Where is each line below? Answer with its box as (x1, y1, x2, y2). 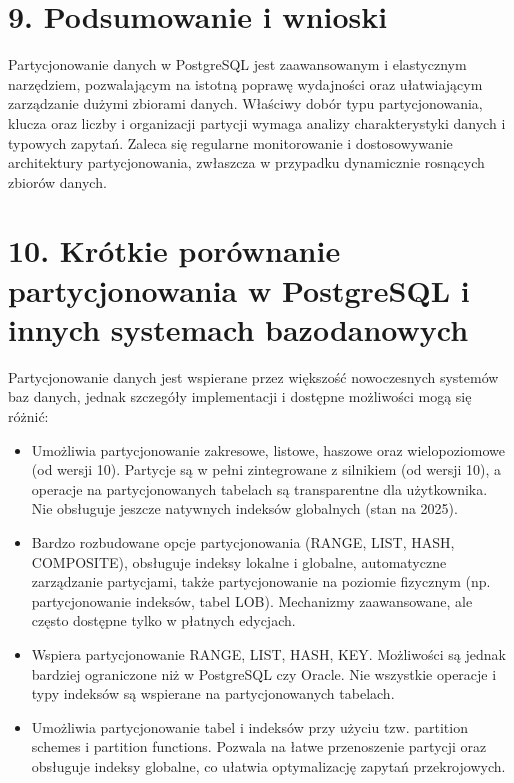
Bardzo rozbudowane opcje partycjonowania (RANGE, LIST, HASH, (31, 531, 455, 552)
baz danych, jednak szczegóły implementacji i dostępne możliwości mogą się (8, 386, 472, 407)
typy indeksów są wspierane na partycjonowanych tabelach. (31, 683, 395, 704)
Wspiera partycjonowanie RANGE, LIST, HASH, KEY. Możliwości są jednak (31, 643, 506, 664)
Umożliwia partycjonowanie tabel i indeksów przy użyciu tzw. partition (31, 716, 468, 737)
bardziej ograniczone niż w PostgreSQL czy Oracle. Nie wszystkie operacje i (31, 663, 497, 684)
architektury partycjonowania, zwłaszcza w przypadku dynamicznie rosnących (8, 152, 485, 173)
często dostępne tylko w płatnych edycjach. (31, 610, 296, 631)
